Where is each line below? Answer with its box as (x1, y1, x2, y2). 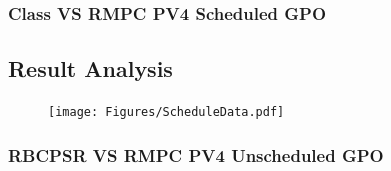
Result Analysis (8, 53, 173, 84)
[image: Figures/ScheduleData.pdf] (48, 105, 285, 120)
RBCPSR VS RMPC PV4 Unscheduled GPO (8, 142, 384, 167)
